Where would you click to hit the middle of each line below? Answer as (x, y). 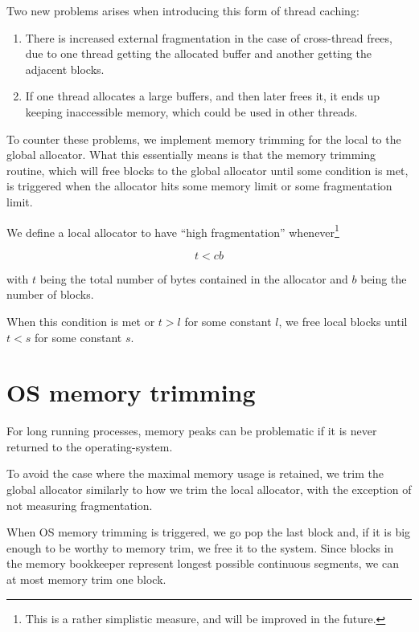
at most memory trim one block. (86, 579)
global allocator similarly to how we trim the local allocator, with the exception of (209, 489)
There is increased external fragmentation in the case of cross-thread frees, (209, 37)
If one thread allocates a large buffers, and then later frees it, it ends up (203, 96)
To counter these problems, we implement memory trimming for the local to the (204, 139)
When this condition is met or (81, 321)
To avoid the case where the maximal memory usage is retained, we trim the (195, 473)
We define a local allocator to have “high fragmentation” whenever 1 (173, 230)
